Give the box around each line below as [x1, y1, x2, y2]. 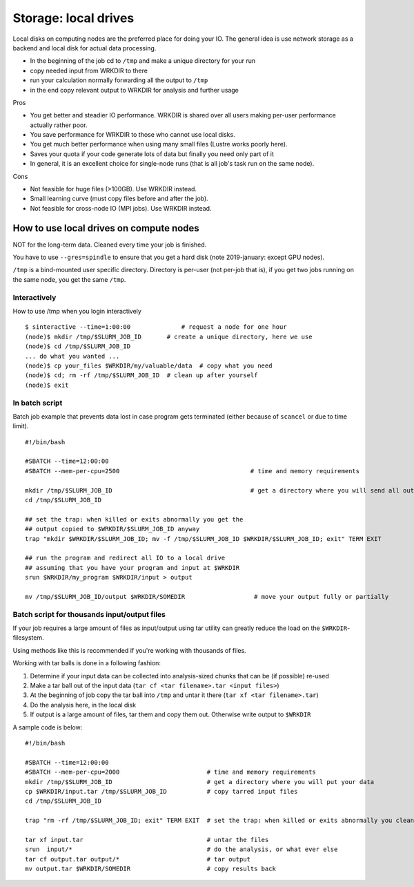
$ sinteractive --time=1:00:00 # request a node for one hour [25, 323, 287, 331]
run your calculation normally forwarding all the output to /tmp [30, 76, 208, 84]
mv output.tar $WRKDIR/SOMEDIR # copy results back [25, 865, 276, 873]
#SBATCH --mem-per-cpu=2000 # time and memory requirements [25, 768, 317, 776]
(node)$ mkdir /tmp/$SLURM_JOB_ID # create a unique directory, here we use [25, 332, 313, 341]
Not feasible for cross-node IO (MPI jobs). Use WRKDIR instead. [30, 204, 212, 212]
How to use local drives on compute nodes [12, 222, 199, 234]
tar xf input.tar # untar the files [25, 836, 269, 843]
